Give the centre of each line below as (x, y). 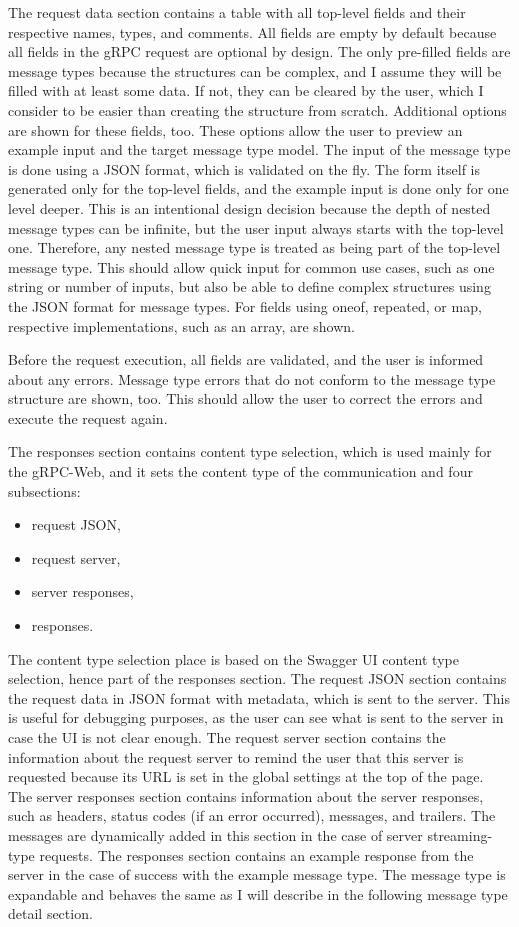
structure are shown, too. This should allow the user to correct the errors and (245, 398)
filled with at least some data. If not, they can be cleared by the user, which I (246, 90)
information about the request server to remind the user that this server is (236, 756)
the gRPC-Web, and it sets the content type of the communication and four (240, 471)
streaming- (460, 834)
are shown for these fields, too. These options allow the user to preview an (235, 129)
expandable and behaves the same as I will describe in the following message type (258, 893)
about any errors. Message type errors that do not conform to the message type (252, 378)
